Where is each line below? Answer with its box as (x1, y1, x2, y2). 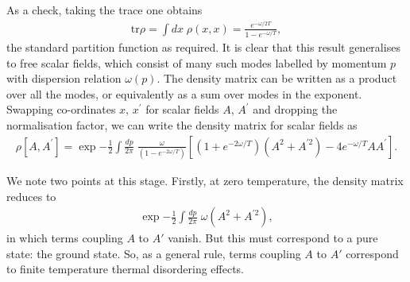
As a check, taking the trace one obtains (6, 2, 203, 17)
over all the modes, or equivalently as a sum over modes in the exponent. (6, 85, 362, 102)
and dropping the (253, 101, 338, 118)
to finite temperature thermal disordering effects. (6, 261, 245, 277)
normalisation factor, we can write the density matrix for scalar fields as (6, 117, 358, 133)
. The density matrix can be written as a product (157, 70, 397, 87)
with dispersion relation (6, 70, 122, 87)
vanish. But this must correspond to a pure (168, 230, 378, 246)
